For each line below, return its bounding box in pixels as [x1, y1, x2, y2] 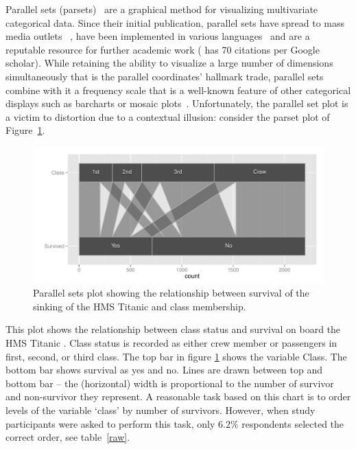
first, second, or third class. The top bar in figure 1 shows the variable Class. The [5, 349, 347, 363]
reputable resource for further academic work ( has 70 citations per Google [5, 42, 320, 56]
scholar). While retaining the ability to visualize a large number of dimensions [5, 56, 333, 70]
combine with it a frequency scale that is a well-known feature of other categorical [5, 82, 351, 97]
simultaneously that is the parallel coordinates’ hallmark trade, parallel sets [5, 69, 324, 83]
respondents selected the [241, 416, 344, 430]
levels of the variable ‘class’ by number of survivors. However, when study [5, 403, 316, 417]
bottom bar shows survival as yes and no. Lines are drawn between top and [5, 362, 323, 377]
